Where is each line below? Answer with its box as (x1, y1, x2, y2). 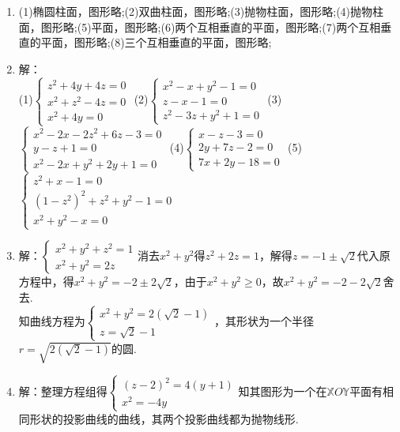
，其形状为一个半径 (214, 313, 315, 329)
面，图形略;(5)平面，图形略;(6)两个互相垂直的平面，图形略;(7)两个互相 (18, 18, 381, 35)
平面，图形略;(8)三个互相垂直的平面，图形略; (40, 34, 272, 51)
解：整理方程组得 (18, 382, 108, 399)
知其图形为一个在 (238, 382, 327, 399)
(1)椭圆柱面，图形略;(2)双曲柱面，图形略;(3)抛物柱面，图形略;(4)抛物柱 (18, 3, 384, 19)
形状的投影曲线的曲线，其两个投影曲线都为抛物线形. (29, 410, 299, 426)
